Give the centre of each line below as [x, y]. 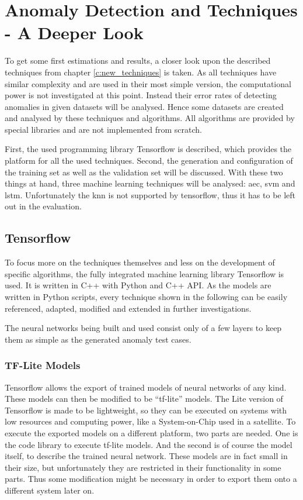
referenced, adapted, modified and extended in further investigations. [128, 308]
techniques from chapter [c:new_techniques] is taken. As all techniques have [141, 72]
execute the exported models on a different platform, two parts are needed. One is [151, 432]
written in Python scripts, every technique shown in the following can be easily [146, 297]
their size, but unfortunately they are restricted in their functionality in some [143, 467]
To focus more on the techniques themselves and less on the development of [140, 262]
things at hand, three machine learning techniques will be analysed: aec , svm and [150, 183]
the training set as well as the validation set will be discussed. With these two [144, 172]
